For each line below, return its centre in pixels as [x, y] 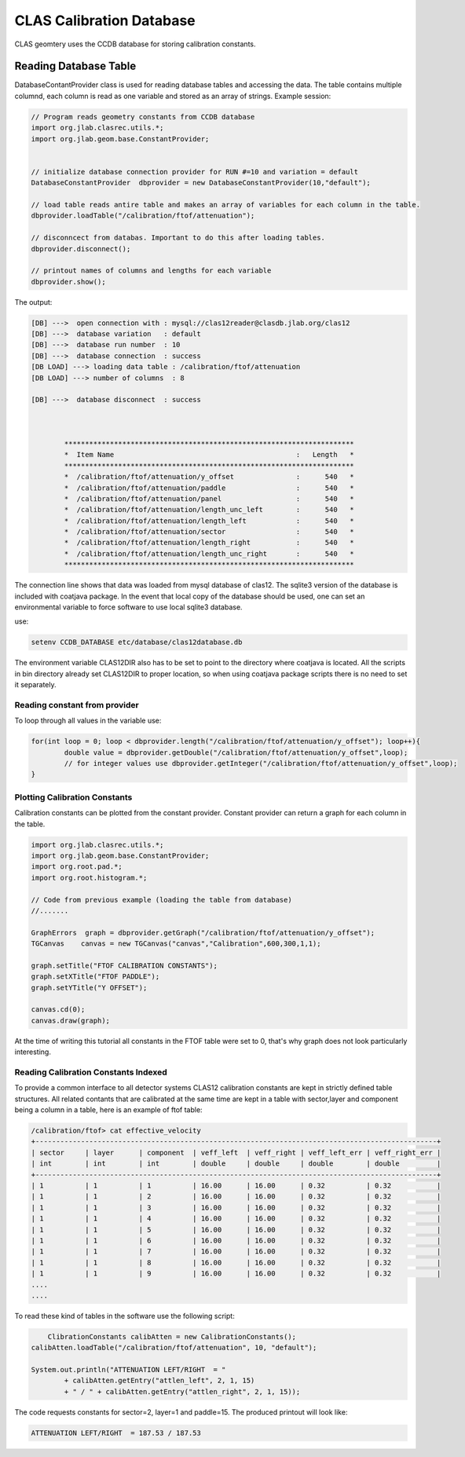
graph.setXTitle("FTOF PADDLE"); [95, 977]
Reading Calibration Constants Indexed [91, 1072]
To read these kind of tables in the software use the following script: [124, 1316]
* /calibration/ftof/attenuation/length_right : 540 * [209, 543]
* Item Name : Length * [209, 455]
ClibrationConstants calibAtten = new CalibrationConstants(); [172, 1336]
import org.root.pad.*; [77, 867]
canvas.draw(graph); [70, 1020]
